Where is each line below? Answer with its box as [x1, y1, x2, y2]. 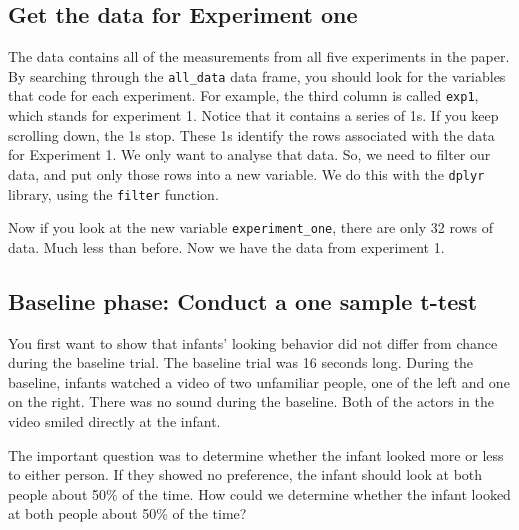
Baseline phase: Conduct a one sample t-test [8, 285, 478, 316]
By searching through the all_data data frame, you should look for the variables [8, 65, 506, 86]
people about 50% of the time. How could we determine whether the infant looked [8, 483, 511, 504]
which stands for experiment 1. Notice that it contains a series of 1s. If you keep [8, 105, 499, 126]
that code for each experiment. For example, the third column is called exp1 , [8, 85, 479, 106]
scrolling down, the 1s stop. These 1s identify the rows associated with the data [8, 124, 495, 145]
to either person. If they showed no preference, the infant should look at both [8, 464, 483, 485]
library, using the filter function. [8, 183, 219, 204]
